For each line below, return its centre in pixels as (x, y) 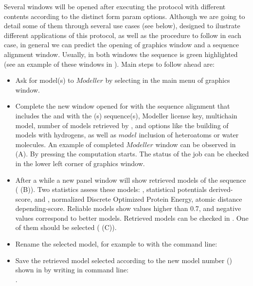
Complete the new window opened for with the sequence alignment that (123, 106)
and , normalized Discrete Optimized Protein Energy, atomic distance (138, 199)
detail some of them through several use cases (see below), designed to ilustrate (122, 26)
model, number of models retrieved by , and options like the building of (122, 125)
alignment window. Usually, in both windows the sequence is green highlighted (121, 54)
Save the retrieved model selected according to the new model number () (124, 260)
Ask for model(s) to (45, 80)
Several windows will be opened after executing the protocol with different (115, 6)
